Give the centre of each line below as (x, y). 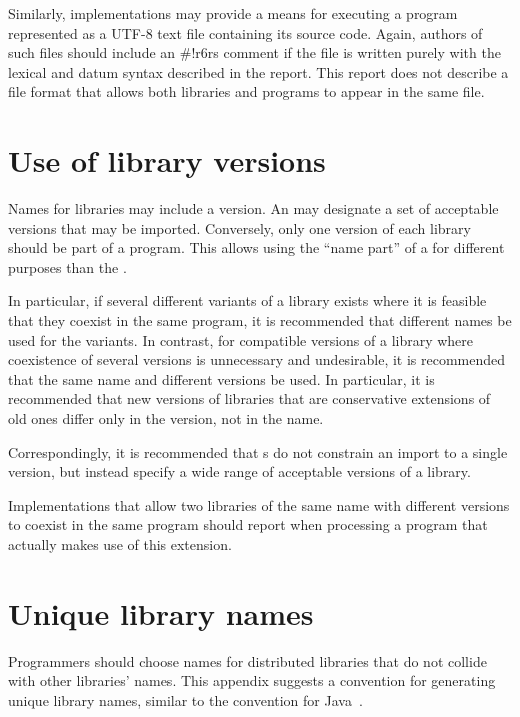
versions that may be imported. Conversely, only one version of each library (239, 227)
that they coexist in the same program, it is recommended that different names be (260, 320)
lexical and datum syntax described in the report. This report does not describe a (258, 71)
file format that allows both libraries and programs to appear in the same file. (246, 91)
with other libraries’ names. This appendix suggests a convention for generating (252, 680)
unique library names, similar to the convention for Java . (185, 699)
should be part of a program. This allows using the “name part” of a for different (256, 247)
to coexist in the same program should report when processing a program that (248, 524)
